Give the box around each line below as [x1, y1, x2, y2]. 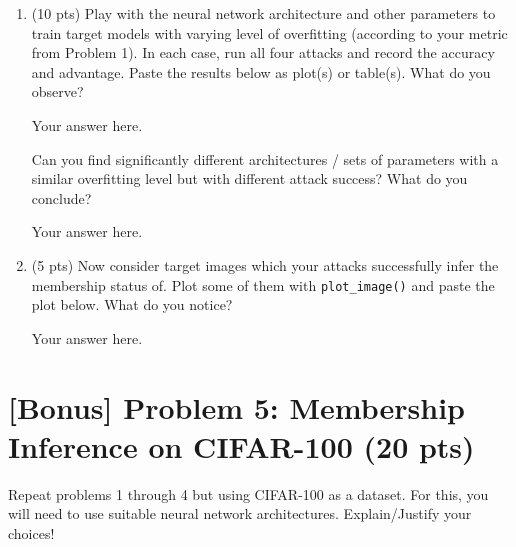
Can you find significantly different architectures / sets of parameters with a [31, 148, 499, 169]
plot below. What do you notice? [31, 294, 233, 315]
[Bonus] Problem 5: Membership [8, 386, 465, 427]
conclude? [31, 187, 92, 208]
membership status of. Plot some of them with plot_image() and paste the [31, 274, 495, 295]
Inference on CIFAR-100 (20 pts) [8, 425, 475, 466]
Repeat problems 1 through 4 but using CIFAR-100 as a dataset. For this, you [8, 483, 489, 504]
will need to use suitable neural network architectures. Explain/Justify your [8, 503, 472, 524]
